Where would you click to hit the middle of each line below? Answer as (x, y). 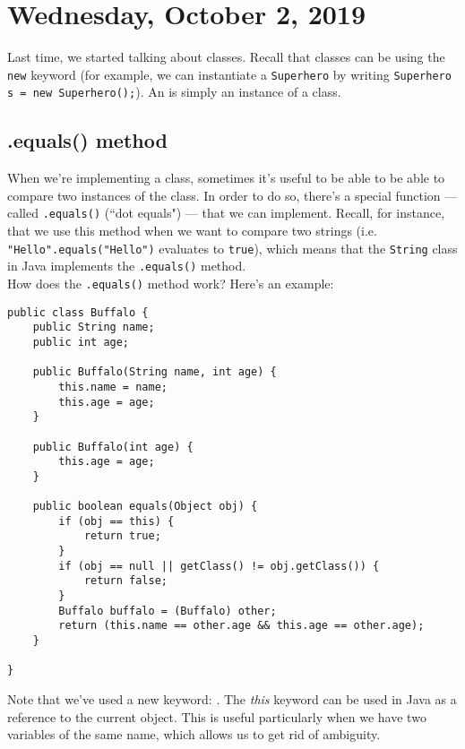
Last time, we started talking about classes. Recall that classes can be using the (226, 57)
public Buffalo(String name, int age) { (155, 372)
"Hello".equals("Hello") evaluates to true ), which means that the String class (232, 248)
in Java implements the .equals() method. (127, 266)
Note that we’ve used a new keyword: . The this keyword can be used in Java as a (232, 699)
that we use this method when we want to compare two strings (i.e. (192, 231)
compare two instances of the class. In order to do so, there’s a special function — (232, 195)
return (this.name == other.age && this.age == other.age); (241, 626)
